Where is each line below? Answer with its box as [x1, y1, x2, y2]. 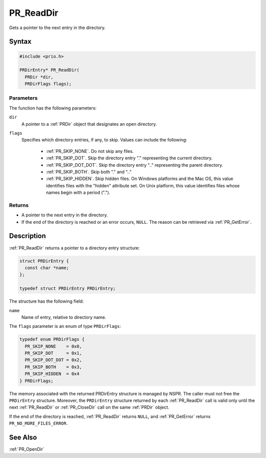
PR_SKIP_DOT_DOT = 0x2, [25, 357, 82, 363]
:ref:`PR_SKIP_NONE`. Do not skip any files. [46, 148, 134, 154]
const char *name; [25, 265, 69, 271]
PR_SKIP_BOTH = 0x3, [25, 364, 82, 370]
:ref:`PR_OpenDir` [9, 446, 44, 452]
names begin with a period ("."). [46, 190, 110, 196]
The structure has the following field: [9, 298, 84, 304]
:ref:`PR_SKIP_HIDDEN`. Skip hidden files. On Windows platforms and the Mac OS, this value [46, 176, 233, 182]
